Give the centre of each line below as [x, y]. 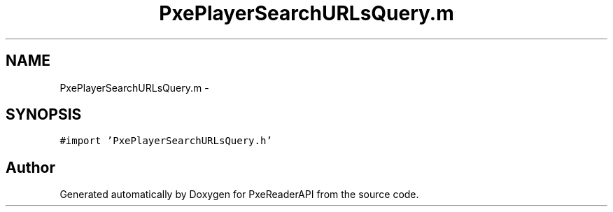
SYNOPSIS [44, 115]
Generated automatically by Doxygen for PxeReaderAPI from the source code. [239, 195]
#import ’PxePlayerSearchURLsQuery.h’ [166, 141]
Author [30, 167]
